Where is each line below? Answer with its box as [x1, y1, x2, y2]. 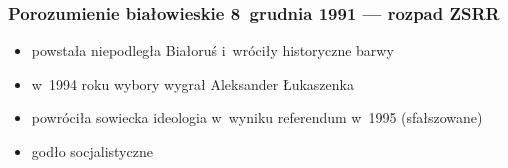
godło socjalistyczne [31, 141, 153, 161]
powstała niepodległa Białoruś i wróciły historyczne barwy [31, 40, 394, 61]
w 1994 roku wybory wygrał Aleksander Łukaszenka [31, 73, 354, 94]
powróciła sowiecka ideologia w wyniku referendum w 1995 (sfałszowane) [31, 107, 483, 128]
